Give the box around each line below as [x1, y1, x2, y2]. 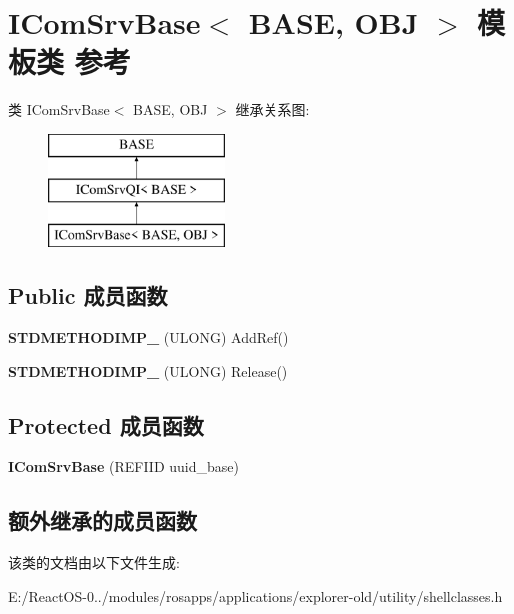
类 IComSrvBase [8, 99, 110, 120]
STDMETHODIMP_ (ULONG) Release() [8, 360, 288, 381]
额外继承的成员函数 [8, 505, 197, 536]
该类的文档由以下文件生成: [8, 552, 180, 573]
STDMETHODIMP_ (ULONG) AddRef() [8, 327, 289, 348]
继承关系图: [235, 99, 310, 120]
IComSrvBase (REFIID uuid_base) [8, 456, 239, 477]
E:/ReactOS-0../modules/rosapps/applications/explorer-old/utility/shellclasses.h [8, 585, 503, 606]
